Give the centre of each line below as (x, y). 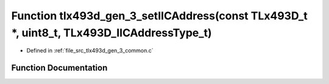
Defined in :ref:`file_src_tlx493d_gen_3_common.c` (90, 51)
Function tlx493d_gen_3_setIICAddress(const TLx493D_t (159, 16)
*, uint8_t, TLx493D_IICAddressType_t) (112, 33)
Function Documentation (59, 68)
